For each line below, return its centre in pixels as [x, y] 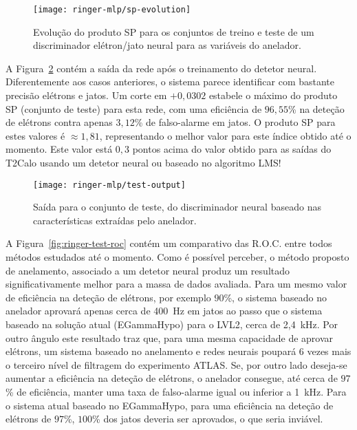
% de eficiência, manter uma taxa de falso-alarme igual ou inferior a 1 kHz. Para [176, 391]
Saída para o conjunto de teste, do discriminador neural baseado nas [177, 207]
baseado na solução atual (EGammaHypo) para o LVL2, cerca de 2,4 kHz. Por [172, 324]
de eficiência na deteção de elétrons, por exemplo [108, 297]
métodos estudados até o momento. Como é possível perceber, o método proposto [177, 257]
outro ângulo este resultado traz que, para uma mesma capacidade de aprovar [170, 337]
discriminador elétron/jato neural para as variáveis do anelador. [167, 45]
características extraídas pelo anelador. [115, 220]
